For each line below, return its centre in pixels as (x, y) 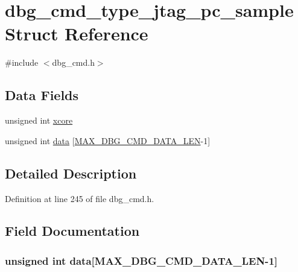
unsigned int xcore (39, 120)
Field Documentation (72, 231)
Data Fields (42, 95)
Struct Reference (77, 33)
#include (22, 62)
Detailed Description (71, 173)
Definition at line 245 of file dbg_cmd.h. (80, 198)
